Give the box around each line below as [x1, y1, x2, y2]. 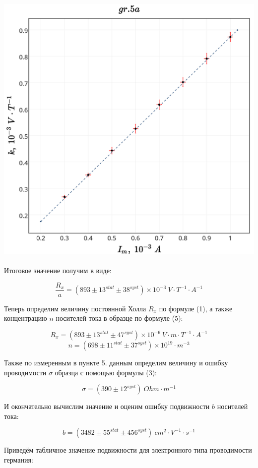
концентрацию [4, 313, 47, 323]
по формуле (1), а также [159, 303, 233, 313]
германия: [4, 455, 33, 465]
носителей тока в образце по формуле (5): [56, 313, 183, 323]
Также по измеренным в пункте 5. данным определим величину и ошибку [4, 357, 228, 368]
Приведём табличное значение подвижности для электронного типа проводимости [4, 445, 252, 455]
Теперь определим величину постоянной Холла [4, 303, 146, 313]
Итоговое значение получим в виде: [4, 265, 112, 276]
